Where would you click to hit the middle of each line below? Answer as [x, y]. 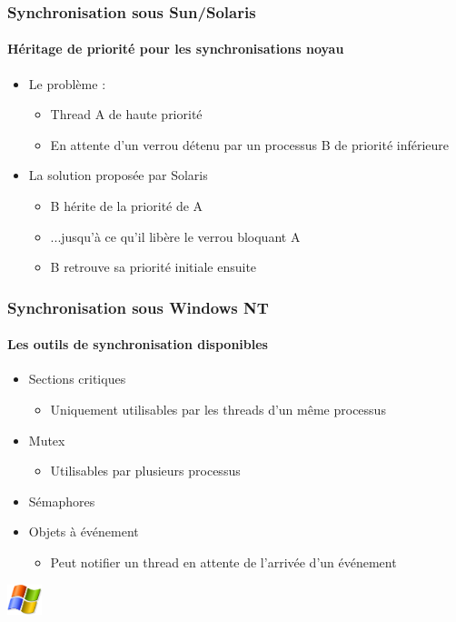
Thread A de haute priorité [126, 114]
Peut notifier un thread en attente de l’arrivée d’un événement [223, 562]
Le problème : [67, 83]
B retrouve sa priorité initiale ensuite [154, 267]
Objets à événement [84, 532]
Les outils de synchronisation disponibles [138, 344]
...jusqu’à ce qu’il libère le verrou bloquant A [175, 236]
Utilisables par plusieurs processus [145, 471]
